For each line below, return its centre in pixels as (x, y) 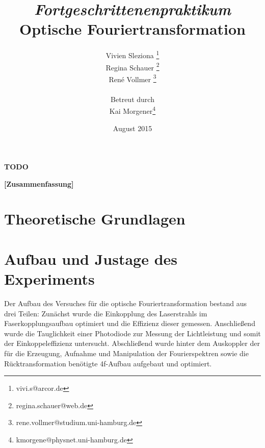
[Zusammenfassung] (39, 183)
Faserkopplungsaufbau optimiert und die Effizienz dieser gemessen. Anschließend (130, 323)
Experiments (49, 279)
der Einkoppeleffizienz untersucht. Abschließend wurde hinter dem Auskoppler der (132, 343)
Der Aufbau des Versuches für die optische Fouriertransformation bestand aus (126, 303)
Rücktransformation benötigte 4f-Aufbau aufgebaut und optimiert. (108, 363)
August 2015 (132, 128)
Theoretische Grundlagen (95, 219)
